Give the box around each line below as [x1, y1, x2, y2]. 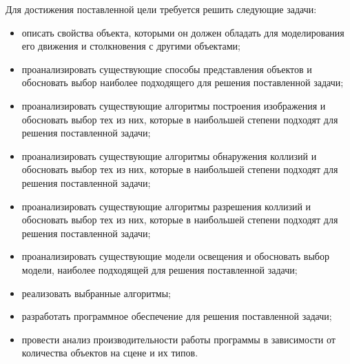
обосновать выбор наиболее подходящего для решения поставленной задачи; [21, 75, 344, 90]
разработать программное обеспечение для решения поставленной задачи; [21, 309, 332, 323]
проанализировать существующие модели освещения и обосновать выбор [21, 249, 329, 263]
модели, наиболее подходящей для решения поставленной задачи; [21, 262, 298, 276]
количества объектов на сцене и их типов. [21, 345, 198, 360]
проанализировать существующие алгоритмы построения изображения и [21, 98, 326, 112]
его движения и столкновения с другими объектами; [21, 39, 240, 53]
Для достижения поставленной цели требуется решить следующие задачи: [6, 2, 317, 16]
